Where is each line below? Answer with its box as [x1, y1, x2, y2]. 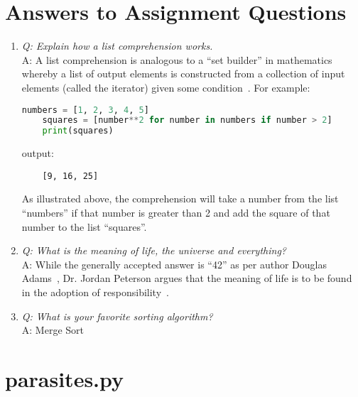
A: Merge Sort [21, 322, 84, 337]
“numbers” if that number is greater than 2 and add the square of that [21, 205, 330, 219]
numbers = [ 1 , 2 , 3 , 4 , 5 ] [21, 104, 149, 115]
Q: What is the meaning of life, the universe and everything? [21, 243, 286, 258]
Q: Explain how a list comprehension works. [21, 38, 213, 53]
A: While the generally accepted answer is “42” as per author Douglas [21, 256, 327, 271]
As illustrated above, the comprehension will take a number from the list [21, 191, 339, 206]
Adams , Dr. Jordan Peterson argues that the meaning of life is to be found [21, 271, 352, 285]
